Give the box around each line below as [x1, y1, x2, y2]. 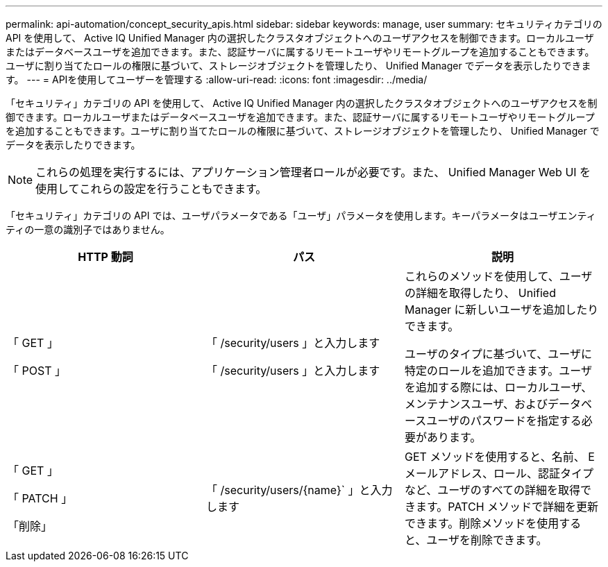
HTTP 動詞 [78, 250, 133, 264]
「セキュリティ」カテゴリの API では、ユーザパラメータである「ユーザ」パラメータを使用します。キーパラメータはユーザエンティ [6, 210, 596, 221]
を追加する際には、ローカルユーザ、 [404, 380, 593, 394]
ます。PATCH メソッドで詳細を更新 [415, 500, 599, 514]
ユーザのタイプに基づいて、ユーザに [404, 347, 593, 361]
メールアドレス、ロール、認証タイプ [404, 466, 593, 480]
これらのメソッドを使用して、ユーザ [404, 269, 593, 283]
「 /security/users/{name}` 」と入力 [205, 483, 393, 497]
